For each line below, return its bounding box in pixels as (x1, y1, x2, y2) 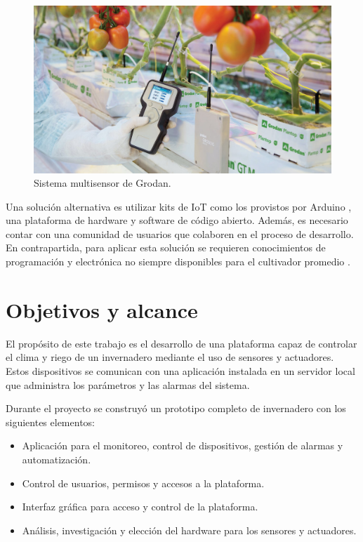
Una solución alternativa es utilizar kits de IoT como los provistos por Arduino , (6, 199, 352, 213)
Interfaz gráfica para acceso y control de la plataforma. (22, 499, 258, 514)
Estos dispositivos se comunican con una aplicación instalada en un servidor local (6, 363, 355, 378)
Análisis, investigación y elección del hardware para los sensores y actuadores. (22, 522, 357, 537)
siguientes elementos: (6, 414, 95, 429)
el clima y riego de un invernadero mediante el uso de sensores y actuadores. (6, 350, 334, 364)
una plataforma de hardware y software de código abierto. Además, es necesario (6, 213, 348, 227)
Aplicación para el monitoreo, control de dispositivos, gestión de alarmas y (22, 438, 343, 453)
